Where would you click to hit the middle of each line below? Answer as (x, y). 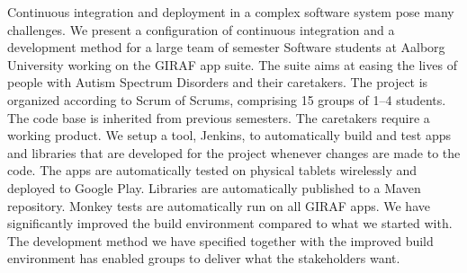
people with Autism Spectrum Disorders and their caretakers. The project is (218, 82)
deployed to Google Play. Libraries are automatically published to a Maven (214, 187)
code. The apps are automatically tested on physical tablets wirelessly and (212, 170)
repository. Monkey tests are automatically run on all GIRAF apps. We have (219, 205)
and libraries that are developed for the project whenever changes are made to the (234, 152)
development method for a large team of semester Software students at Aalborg (226, 47)
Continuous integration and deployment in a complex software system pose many (231, 12)
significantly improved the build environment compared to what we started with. (230, 223)
